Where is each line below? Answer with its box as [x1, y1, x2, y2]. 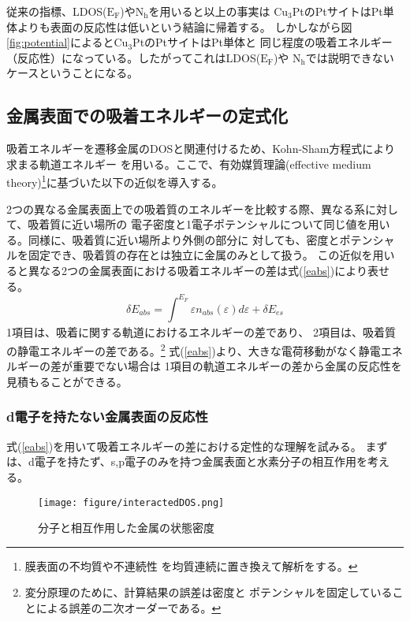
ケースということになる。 [6, 65, 139, 81]
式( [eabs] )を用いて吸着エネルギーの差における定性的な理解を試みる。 [6, 437, 362, 454]
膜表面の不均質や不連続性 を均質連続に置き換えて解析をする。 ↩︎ [24, 557, 358, 574]
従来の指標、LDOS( [6, 3, 107, 19]
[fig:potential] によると [6, 34, 114, 50]
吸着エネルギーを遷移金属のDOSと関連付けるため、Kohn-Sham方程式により [6, 140, 396, 157]
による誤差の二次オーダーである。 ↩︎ [35, 599, 222, 615]
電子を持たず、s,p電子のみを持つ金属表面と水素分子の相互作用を [34, 453, 367, 470]
